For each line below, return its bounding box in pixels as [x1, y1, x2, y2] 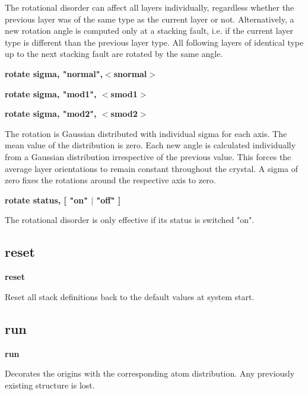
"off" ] [96, 193, 121, 206]
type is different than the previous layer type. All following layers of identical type [5, 36, 304, 48]
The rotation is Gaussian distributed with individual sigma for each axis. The [5, 127, 287, 139]
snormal [113, 67, 147, 79]
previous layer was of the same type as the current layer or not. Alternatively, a [5, 12, 294, 25]
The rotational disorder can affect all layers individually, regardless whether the [5, 1, 294, 13]
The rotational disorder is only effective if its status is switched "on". [5, 214, 255, 226]
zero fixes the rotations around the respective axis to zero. [5, 174, 216, 186]
